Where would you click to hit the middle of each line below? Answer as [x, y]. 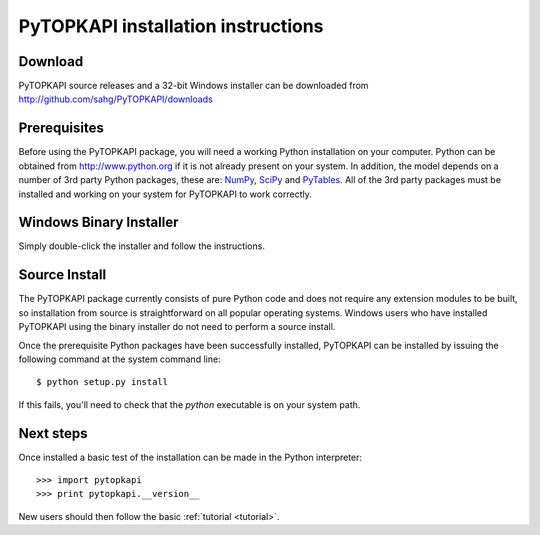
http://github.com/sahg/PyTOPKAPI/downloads [116, 99]
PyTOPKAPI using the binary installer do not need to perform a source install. [177, 327]
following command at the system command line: [119, 359]
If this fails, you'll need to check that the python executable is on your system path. [189, 404]
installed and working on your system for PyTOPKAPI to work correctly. [165, 194]
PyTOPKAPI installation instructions [171, 26]
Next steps [53, 433]
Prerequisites [61, 128]
